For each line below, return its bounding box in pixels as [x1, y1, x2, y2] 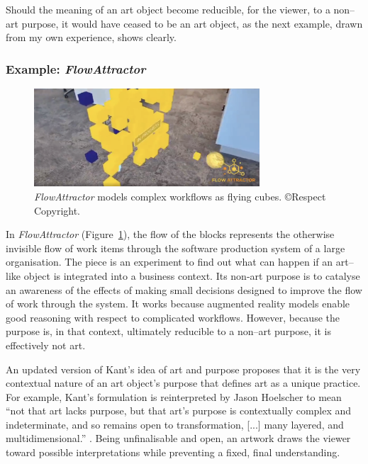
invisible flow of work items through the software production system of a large [6, 240, 345, 255]
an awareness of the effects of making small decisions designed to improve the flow [6, 282, 362, 297]
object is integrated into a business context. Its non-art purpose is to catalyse [23, 268, 360, 283]
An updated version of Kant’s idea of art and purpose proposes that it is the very [6, 361, 361, 376]
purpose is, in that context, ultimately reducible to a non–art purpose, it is [6, 324, 332, 339]
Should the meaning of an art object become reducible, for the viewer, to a [6, 2, 330, 16]
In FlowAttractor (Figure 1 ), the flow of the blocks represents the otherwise [6, 227, 335, 242]
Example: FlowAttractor [6, 60, 146, 77]
